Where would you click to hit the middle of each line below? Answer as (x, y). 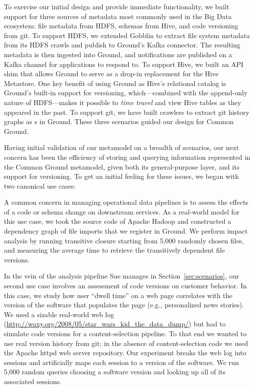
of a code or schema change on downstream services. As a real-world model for (122, 211)
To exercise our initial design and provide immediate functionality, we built (117, 6)
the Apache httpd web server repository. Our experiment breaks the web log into (125, 353)
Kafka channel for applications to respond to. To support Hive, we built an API (124, 64)
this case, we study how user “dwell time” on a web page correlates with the (118, 295)
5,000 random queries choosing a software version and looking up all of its (115, 372)
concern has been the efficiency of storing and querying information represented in (127, 157)
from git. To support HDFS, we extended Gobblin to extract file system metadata (127, 35)
